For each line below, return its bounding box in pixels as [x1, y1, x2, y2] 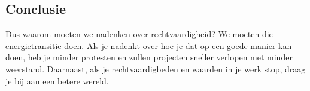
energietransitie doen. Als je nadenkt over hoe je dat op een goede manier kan [5, 39, 292, 51]
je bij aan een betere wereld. [5, 74, 109, 87]
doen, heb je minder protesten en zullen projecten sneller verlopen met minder [5, 51, 293, 63]
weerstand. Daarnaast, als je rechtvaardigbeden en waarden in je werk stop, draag [5, 62, 306, 75]
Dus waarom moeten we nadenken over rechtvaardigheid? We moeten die [5, 28, 273, 40]
